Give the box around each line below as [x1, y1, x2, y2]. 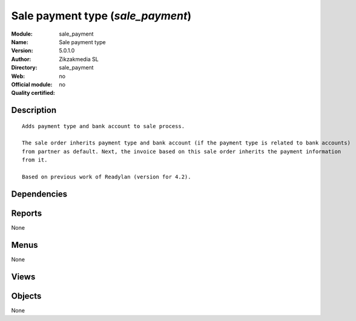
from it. [22, 157, 48, 163]
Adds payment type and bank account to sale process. [22, 123, 185, 129]
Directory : [11, 64, 38, 71]
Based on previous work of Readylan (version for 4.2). [22, 173, 191, 181]
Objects [11, 291, 42, 301]
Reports [11, 208, 42, 218]
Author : [11, 55, 31, 63]
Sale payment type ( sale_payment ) [11, 9, 192, 22]
